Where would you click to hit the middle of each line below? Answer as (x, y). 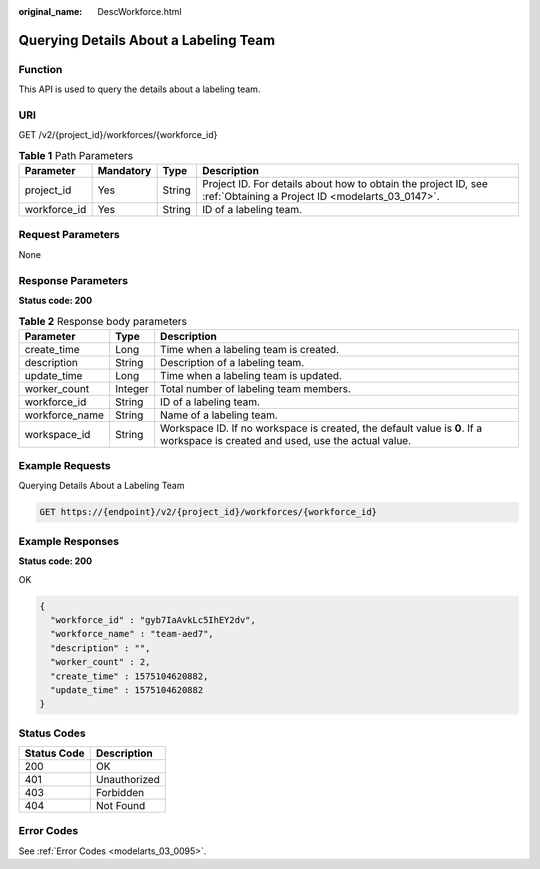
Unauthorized (127, 780)
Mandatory (124, 171)
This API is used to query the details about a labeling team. (139, 89)
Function (40, 69)
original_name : (50, 11)
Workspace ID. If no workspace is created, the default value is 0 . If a (321, 428)
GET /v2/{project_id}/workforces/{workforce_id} (118, 135)
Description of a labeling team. (232, 362)
